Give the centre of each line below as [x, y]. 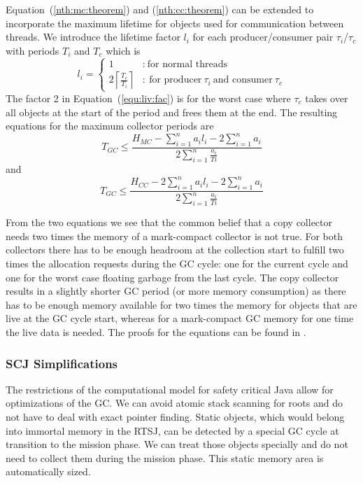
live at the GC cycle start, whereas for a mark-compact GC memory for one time [180, 318]
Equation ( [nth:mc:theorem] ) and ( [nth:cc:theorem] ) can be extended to [160, 9]
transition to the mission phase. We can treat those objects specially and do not [177, 444]
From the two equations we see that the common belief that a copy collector [169, 222]
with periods [33, 50]
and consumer [243, 80]
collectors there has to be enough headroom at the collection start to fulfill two [175, 250]
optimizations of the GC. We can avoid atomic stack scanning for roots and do [174, 403]
